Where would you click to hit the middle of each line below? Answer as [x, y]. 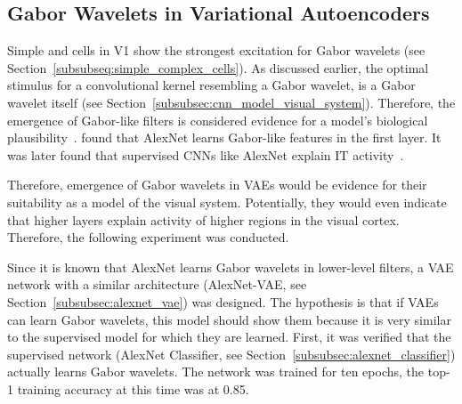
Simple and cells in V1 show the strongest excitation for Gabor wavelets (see [216, 50]
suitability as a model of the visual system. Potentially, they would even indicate [227, 202]
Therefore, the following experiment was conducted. [148, 237]
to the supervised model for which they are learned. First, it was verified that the [229, 337]
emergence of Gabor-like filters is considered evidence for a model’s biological [218, 120]
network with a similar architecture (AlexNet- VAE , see [157, 284]
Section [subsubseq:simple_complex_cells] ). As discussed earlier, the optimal [218, 67]
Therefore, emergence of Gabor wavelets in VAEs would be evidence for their [217, 185]
